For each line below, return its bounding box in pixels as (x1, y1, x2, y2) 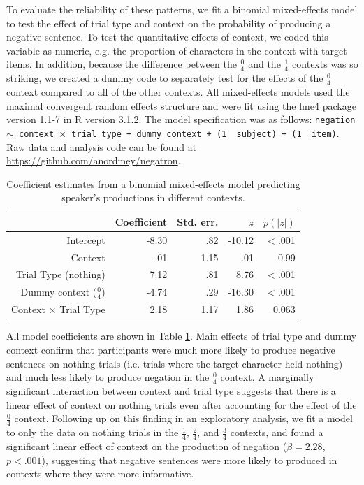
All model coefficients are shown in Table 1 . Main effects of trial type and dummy (6, 328, 357, 343)
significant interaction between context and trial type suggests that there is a (6, 384, 336, 398)
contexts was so (292, 57, 358, 71)
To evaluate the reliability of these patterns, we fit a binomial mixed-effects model (6, 2, 358, 16)
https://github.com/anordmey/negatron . (6, 153, 181, 168)
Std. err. (177, 214, 219, 229)
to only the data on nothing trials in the (6, 425, 179, 440)
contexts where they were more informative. (6, 466, 194, 481)
